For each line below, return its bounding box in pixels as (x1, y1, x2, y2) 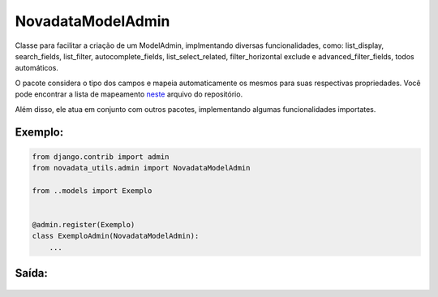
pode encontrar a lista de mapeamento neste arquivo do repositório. (15, 89, 243, 99)
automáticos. (15, 63, 58, 73)
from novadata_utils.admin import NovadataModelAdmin (32, 163, 251, 172)
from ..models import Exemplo (32, 186, 152, 195)
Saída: (15, 266, 49, 280)
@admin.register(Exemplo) (32, 220, 135, 229)
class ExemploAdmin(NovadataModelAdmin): (32, 231, 200, 241)
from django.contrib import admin (32, 152, 170, 161)
